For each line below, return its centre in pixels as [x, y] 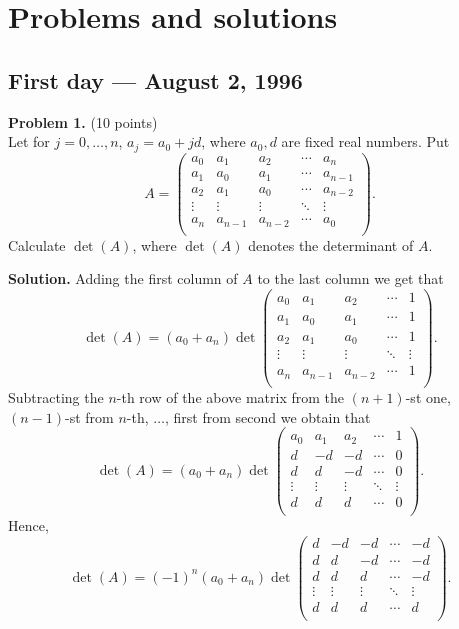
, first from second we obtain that [267, 416]
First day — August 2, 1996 [155, 79]
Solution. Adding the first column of [123, 278]
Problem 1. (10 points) [83, 121]
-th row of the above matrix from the [230, 396]
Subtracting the [56, 396]
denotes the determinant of [331, 244]
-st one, [428, 396]
